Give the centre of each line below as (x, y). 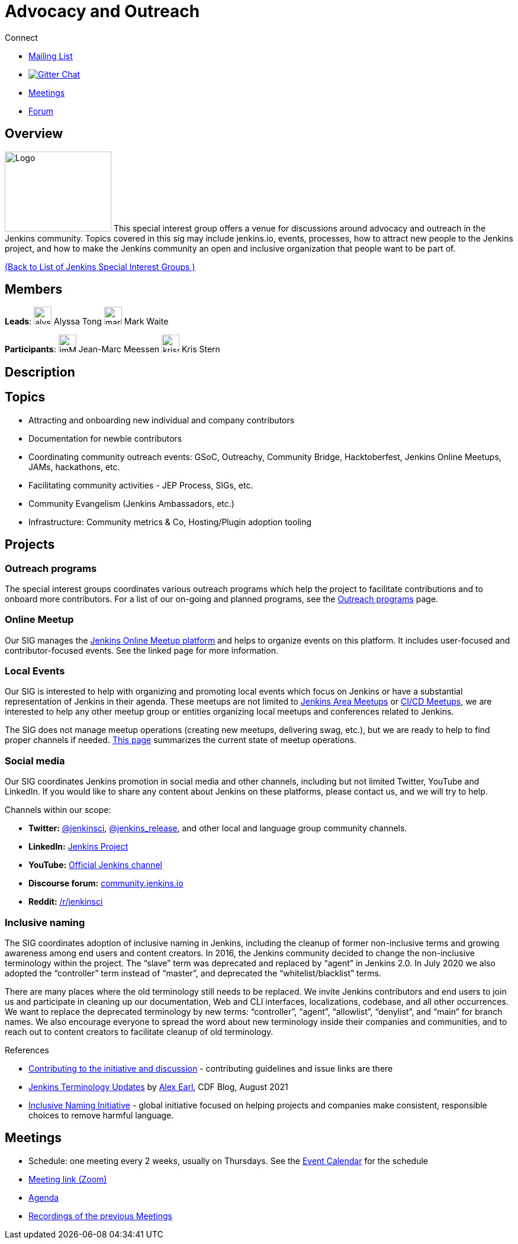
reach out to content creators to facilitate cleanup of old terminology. (139, 1031)
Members (34, 290)
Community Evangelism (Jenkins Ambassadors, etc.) (131, 503)
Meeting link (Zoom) (68, 1179)
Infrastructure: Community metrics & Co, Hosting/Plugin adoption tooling (170, 522)
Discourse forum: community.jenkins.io (106, 883)
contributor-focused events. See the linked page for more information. (141, 650)
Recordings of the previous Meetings (100, 1216)
